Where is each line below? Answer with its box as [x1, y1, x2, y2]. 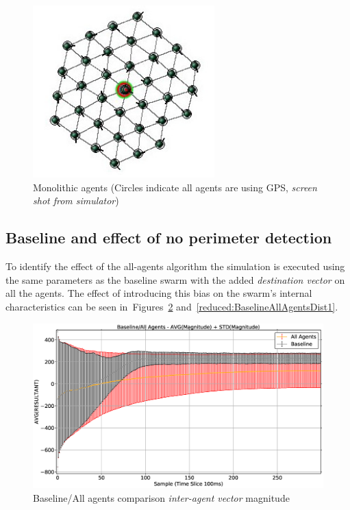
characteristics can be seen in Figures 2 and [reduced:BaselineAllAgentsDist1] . [5, 299, 338, 313]
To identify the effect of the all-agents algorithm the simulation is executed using [5, 259, 345, 274]
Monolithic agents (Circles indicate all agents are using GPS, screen [33, 180, 317, 194]
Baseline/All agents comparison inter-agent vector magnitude [33, 490, 290, 505]
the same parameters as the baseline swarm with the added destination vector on [5, 272, 345, 287]
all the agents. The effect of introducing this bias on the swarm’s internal [5, 286, 312, 300]
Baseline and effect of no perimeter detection [5, 227, 332, 248]
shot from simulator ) [33, 193, 119, 208]
